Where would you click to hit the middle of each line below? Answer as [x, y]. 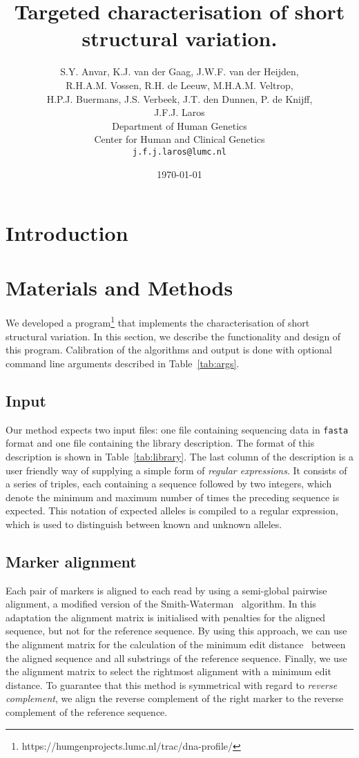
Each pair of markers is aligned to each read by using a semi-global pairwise [166, 590]
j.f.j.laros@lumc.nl [179, 152]
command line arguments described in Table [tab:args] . [123, 363]
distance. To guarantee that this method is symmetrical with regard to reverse [172, 684]
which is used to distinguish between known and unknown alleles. [144, 524]
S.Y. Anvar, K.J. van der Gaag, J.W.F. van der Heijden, [179, 71]
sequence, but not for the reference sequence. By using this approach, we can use [176, 631]
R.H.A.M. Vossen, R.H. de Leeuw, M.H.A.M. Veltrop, [179, 85]
